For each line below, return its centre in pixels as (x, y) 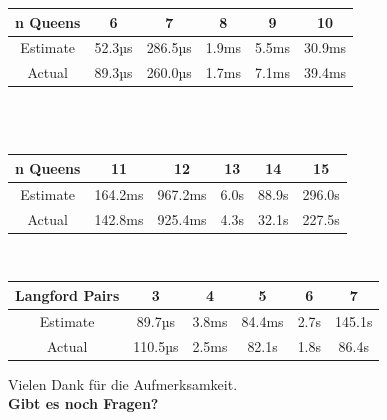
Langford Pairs (67, 294)
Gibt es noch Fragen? (83, 403)
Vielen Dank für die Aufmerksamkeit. (123, 383)
